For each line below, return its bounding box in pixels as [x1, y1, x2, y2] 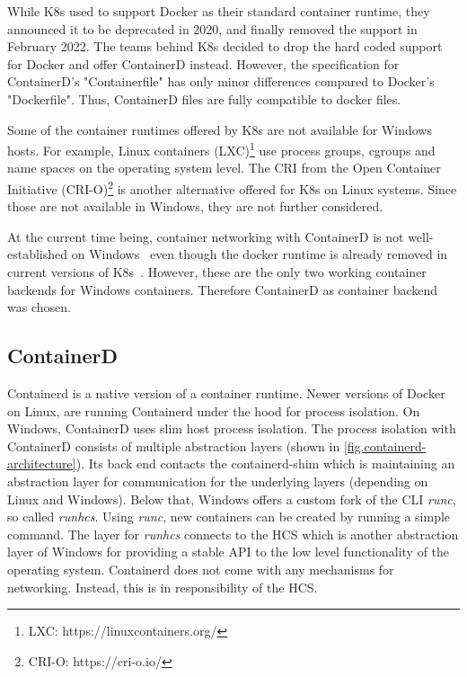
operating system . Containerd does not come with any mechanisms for [7, 559, 394, 578]
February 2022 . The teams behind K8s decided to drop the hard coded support [7, 37, 443, 56]
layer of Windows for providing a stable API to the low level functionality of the [7, 542, 450, 561]
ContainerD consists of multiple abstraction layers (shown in [7, 436, 340, 455]
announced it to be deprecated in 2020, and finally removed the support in [7, 19, 418, 38]
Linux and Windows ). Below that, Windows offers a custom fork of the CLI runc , [7, 489, 456, 508]
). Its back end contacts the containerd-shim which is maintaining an [75, 454, 455, 473]
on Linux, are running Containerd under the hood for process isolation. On [7, 401, 420, 420]
